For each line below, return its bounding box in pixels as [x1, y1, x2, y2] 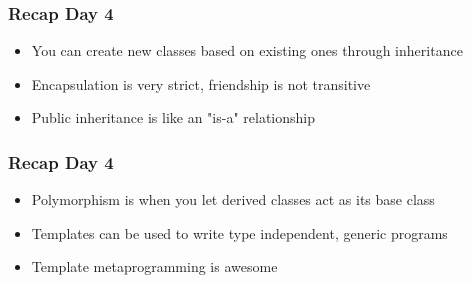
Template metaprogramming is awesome [31, 256, 278, 277]
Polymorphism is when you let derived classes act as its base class [31, 189, 435, 210]
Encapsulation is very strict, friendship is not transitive [31, 73, 371, 94]
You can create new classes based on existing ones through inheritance [31, 40, 463, 61]
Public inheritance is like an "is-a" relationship [31, 107, 316, 128]
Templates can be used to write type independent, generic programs [31, 222, 448, 243]
